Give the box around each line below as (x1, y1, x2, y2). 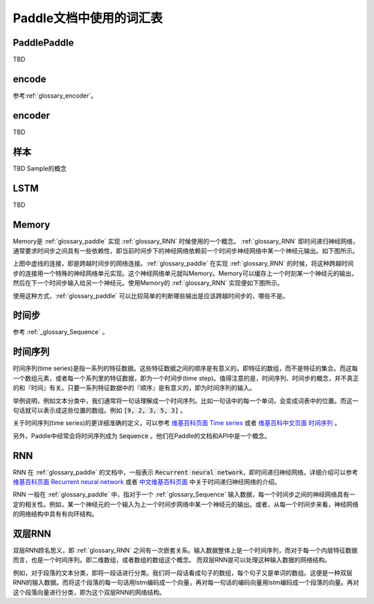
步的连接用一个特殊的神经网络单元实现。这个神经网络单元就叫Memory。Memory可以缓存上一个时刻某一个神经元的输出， (12, 269, 358, 277)
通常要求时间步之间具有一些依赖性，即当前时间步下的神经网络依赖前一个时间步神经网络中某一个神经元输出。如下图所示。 (12, 246, 359, 254)
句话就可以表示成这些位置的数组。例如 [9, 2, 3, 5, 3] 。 (12, 406, 187, 414)
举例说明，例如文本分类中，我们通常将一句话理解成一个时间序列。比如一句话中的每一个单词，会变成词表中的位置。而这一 (12, 396, 359, 405)
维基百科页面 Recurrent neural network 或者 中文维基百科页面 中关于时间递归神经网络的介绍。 (12, 478, 280, 485)
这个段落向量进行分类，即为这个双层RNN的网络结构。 (12, 588, 166, 596)
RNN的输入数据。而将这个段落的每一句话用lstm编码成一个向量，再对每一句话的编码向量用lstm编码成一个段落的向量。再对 (12, 578, 359, 587)
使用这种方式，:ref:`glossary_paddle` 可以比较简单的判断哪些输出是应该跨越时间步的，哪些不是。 (12, 291, 289, 300)
